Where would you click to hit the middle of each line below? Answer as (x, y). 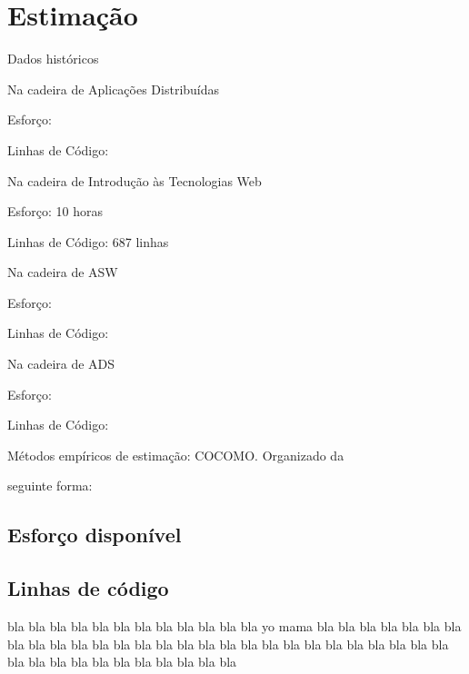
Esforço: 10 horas (55, 211)
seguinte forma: (50, 486)
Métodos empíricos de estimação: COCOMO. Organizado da (176, 455)
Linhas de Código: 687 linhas (88, 241)
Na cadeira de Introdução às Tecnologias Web (135, 180)
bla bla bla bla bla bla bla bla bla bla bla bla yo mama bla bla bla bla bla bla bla (234, 626)
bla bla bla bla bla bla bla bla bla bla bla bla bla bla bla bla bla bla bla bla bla (228, 644)
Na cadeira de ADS (61, 364)
